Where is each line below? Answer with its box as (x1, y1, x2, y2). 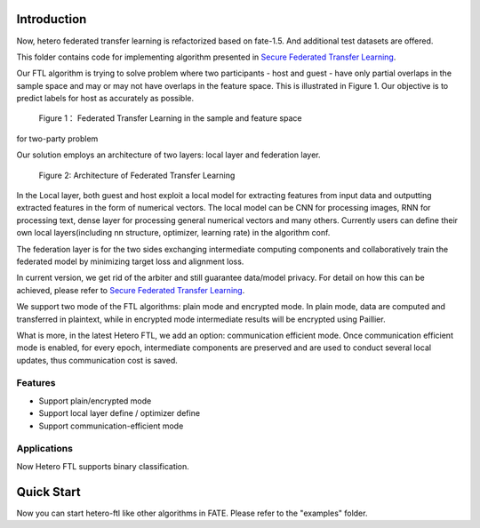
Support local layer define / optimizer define (38, 408, 200, 419)
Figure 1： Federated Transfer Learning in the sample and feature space (38, 113, 302, 124)
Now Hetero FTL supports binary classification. (16, 460, 190, 471)
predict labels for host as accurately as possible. (16, 93, 195, 104)
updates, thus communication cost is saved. (16, 355, 178, 365)
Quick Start (16, 484, 81, 500)
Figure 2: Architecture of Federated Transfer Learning (38, 170, 236, 180)
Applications (16, 443, 73, 455)
